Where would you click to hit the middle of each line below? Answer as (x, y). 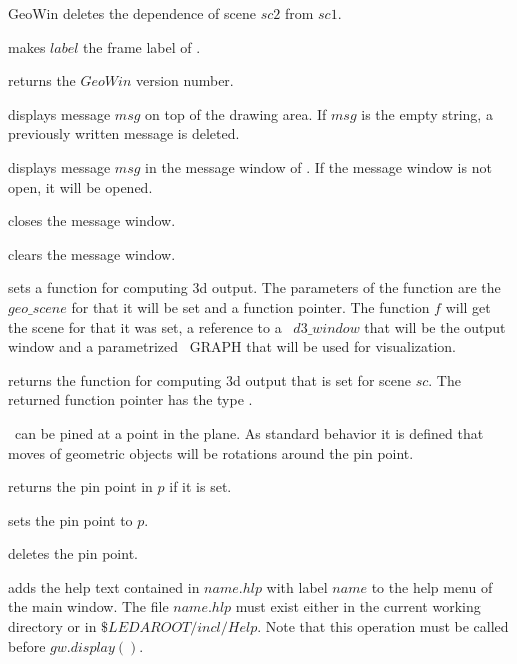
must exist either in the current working (358, 606)
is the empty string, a (427, 113)
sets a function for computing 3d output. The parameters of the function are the (254, 287)
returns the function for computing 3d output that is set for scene (209, 379)
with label (297, 586)
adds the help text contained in (104, 586)
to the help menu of (432, 586)
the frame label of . (142, 46)
